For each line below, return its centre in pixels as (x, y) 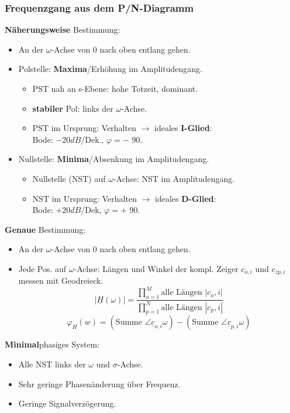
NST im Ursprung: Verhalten (84, 198)
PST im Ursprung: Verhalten (84, 128)
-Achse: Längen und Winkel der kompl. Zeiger (156, 268)
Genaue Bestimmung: (45, 229)
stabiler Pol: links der (73, 108)
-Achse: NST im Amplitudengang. (174, 178)
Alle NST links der (52, 364)
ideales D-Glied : (185, 198)
